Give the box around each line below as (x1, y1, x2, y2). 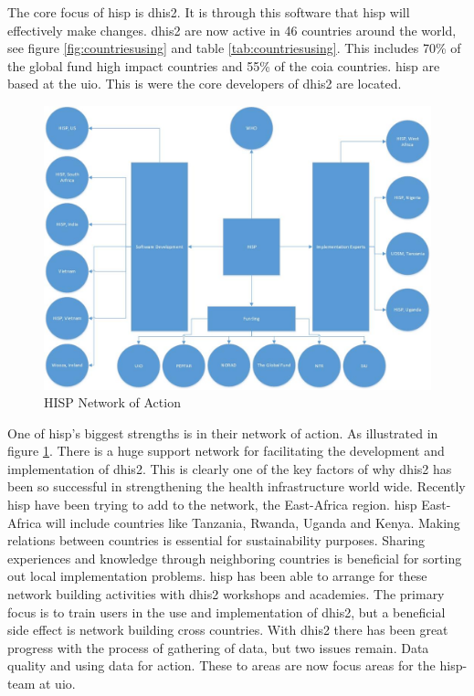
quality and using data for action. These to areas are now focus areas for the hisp (7, 656, 463, 675)
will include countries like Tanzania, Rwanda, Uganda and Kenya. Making (46, 512, 460, 532)
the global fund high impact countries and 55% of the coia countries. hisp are (7, 56, 440, 75)
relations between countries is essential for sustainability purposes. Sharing (7, 531, 426, 550)
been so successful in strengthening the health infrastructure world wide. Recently (7, 477, 466, 496)
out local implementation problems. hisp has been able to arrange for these (7, 566, 427, 585)
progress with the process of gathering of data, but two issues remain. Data (7, 638, 429, 657)
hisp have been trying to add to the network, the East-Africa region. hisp (7, 495, 417, 514)
